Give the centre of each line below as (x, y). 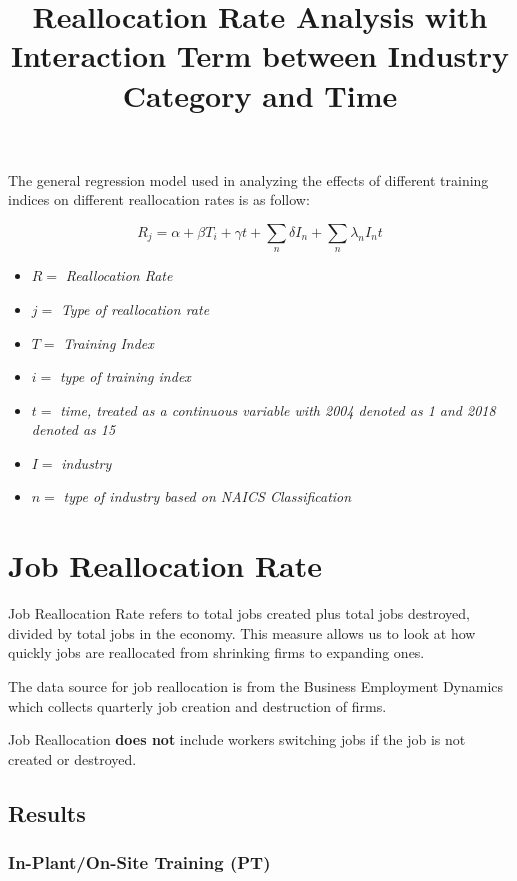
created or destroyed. (72, 758)
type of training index (125, 376)
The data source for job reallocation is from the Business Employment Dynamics (256, 685)
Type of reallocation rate (135, 308)
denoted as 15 (73, 429)
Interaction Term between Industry (260, 55)
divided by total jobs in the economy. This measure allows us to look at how (242, 632)
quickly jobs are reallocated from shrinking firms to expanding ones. (216, 652)
